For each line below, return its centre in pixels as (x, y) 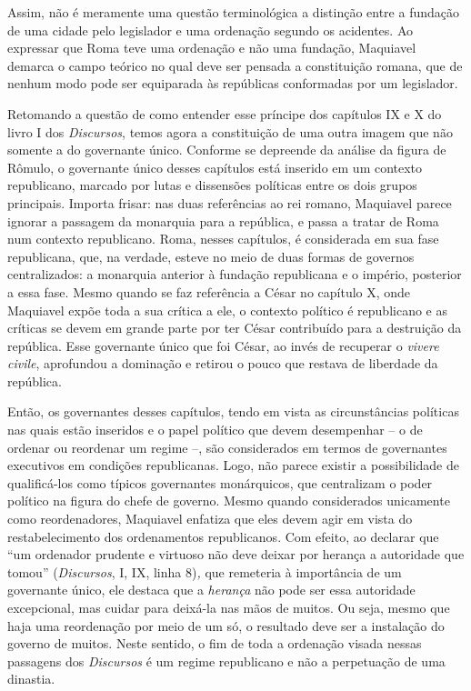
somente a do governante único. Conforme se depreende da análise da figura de (227, 150)
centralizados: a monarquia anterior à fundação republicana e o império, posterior (235, 274)
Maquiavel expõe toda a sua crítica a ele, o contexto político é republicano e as (227, 310)
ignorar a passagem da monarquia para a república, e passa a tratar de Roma (223, 220)
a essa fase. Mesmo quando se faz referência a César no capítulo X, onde (209, 291)
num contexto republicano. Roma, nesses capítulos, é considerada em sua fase (223, 239)
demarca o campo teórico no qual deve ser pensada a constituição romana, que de (235, 65)
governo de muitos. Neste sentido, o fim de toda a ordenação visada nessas (215, 643)
